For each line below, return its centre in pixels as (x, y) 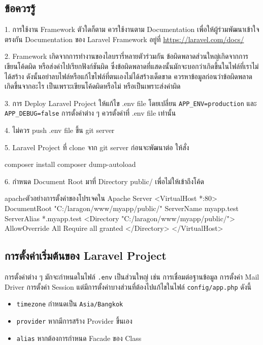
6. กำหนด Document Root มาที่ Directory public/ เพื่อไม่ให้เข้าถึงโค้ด (104, 181)
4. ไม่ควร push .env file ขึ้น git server (60, 130)
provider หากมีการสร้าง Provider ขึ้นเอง (74, 321)
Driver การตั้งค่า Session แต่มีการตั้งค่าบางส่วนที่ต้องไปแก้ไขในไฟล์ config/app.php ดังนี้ (128, 286)
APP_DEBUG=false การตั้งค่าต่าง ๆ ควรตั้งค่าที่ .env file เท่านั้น (90, 113)
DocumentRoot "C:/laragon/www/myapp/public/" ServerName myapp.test (122, 208)
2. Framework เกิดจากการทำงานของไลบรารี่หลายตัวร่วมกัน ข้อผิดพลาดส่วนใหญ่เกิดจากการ (126, 56)
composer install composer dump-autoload (70, 164)
